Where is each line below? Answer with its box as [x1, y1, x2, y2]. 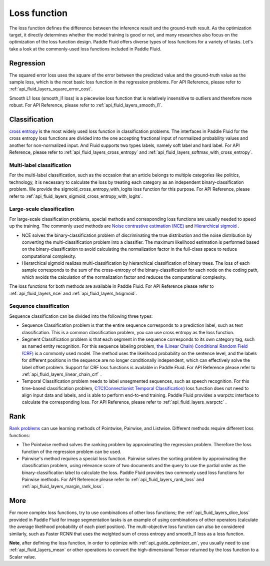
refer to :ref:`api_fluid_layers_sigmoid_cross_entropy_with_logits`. [9, 193, 143, 199]
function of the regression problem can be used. [21, 449, 122, 455]
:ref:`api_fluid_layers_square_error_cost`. [9, 86, 93, 92]
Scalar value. [9, 554, 36, 560]
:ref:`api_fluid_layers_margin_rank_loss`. [21, 484, 104, 490]
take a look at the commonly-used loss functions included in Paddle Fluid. [9, 45, 161, 52]
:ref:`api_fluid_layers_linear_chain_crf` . [21, 371, 102, 377]
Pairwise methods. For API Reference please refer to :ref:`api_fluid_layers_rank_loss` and [21, 477, 204, 483]
